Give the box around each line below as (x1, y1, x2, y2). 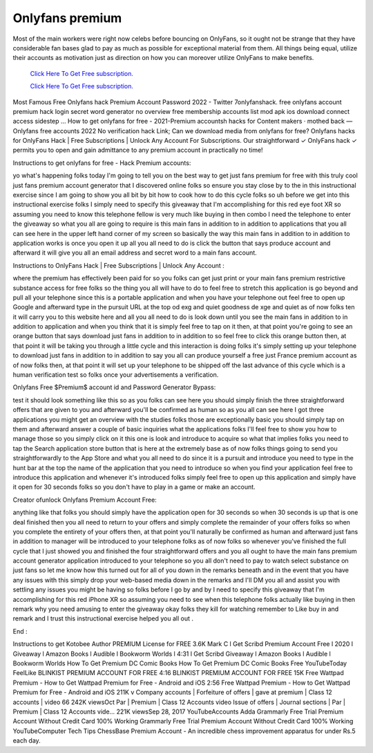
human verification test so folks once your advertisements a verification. (12, 371, 219, 379)
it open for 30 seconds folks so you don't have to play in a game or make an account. (12, 483, 256, 491)
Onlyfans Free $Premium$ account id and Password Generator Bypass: (12, 383, 216, 391)
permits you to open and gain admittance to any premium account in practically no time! (12, 146, 263, 155)
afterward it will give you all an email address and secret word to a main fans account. (12, 248, 257, 257)
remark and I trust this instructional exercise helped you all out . (12, 614, 193, 623)
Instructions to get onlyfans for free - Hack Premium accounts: (12, 159, 191, 167)
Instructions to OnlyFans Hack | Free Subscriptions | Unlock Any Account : (12, 261, 224, 269)
